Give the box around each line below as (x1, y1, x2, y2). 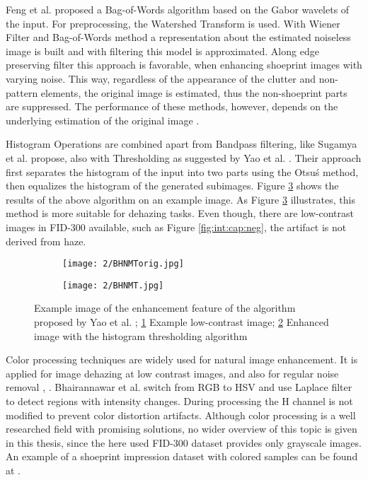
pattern (6, 85, 38, 100)
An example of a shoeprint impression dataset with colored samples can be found (6, 449, 358, 464)
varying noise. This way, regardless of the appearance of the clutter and (6, 71, 316, 86)
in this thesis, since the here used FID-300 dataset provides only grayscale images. (6, 435, 362, 450)
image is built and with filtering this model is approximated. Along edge (6, 43, 319, 58)
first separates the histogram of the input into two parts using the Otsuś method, (6, 164, 359, 179)
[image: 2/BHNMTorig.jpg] (62, 259, 184, 269)
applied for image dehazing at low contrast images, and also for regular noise (6, 365, 339, 380)
